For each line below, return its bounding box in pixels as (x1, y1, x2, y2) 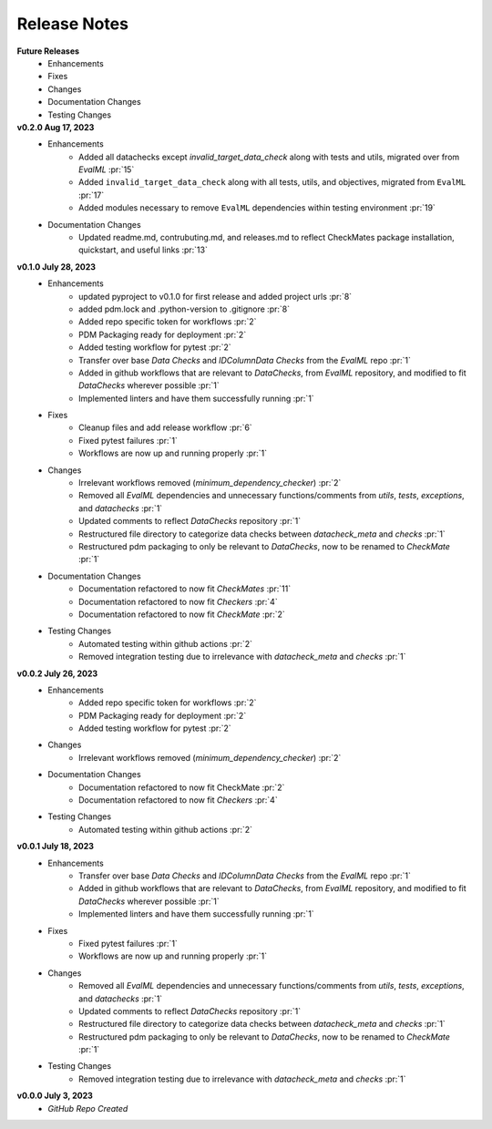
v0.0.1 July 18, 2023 (16, 841, 95, 852)
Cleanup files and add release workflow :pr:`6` (78, 422, 252, 433)
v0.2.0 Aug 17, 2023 (16, 121, 95, 132)
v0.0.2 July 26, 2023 (16, 668, 98, 679)
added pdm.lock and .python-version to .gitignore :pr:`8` (78, 303, 291, 314)
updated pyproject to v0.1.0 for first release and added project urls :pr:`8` (78, 291, 353, 302)
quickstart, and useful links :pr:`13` (78, 244, 209, 255)
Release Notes (16, 14, 129, 34)
